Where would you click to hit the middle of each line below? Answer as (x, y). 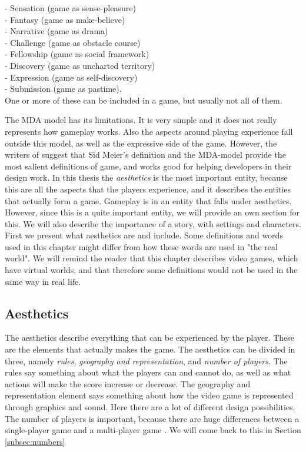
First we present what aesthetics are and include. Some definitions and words (144, 235)
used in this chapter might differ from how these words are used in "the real (141, 246)
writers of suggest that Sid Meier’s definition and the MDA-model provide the (145, 154)
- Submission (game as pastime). (63, 89)
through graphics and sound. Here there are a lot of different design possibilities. (150, 407)
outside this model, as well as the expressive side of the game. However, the (141, 143)
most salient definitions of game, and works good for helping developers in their (148, 166)
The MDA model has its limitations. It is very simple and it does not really (141, 120)
